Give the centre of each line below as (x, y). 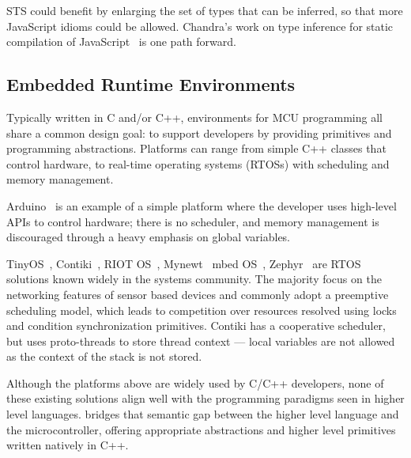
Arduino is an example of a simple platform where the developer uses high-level (202, 205)
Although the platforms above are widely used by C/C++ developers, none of (195, 382)
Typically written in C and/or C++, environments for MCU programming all (194, 117)
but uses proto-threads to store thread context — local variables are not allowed (201, 341)
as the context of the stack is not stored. (104, 356)
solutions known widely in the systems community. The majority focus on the (194, 279)
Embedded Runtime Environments (151, 84)
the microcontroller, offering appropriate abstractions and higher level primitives (201, 429)
